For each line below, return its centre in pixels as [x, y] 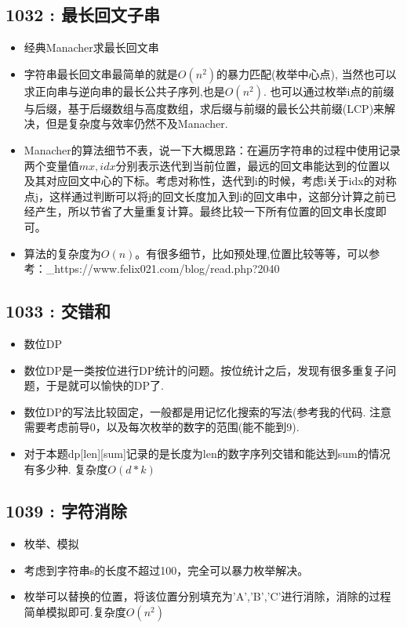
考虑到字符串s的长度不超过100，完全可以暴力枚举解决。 [166, 570]
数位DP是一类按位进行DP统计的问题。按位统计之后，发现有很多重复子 [205, 370]
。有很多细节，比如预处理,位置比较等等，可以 [252, 253]
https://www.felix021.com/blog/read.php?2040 [167, 269]
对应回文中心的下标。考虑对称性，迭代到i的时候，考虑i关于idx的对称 [221, 181]
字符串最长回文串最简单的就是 [101, 73]
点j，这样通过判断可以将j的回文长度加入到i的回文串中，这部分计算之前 [205, 196]
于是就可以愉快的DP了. [105, 385]
